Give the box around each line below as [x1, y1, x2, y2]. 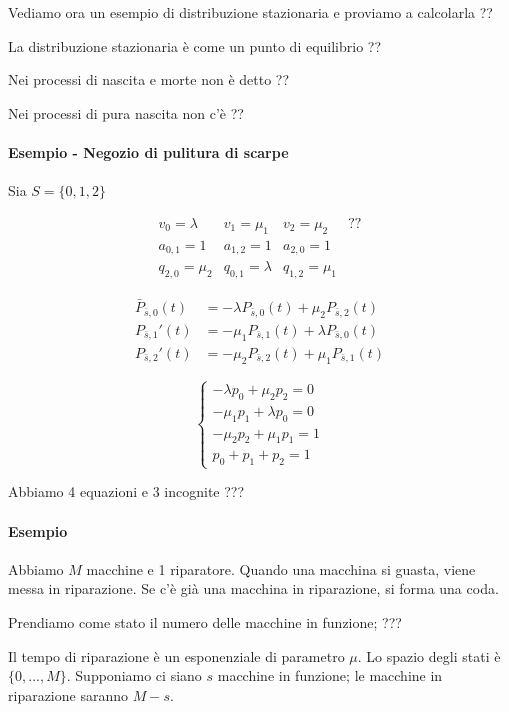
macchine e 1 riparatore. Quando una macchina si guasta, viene [86, 558, 476, 579]
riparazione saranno [8, 684, 128, 705]
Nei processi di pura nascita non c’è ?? [8, 102, 244, 123]
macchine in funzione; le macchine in [217, 665, 443, 686]
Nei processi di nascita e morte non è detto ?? [8, 69, 290, 90]
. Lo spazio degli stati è [357, 645, 501, 666]
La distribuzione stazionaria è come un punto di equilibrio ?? [8, 35, 382, 56]
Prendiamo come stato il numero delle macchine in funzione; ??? [8, 611, 402, 632]
